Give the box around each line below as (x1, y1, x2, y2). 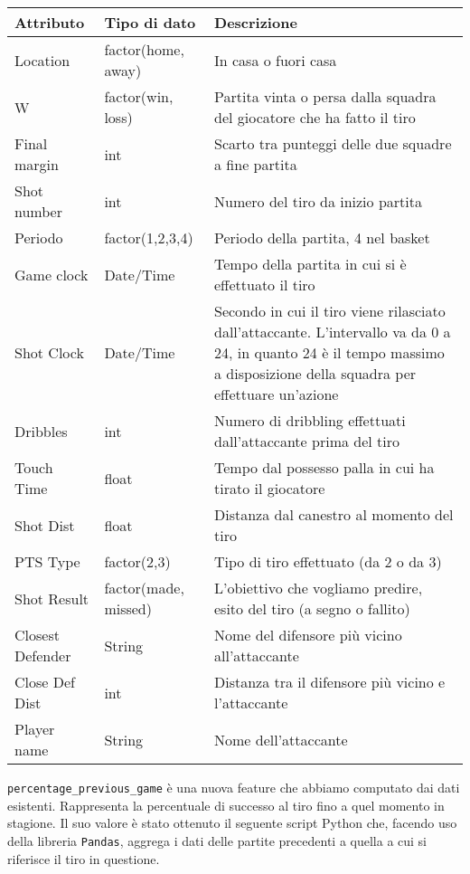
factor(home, (104, 39, 184, 60)
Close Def (14, 671, 75, 692)
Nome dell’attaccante (214, 728, 348, 750)
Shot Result (14, 587, 89, 609)
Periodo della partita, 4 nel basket (214, 227, 430, 248)
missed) (104, 598, 152, 619)
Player (14, 718, 55, 739)
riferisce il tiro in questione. (7, 849, 160, 868)
